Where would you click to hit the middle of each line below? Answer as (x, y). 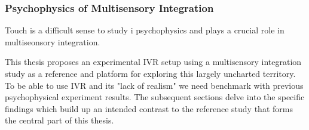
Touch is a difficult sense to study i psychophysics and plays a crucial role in (145, 30)
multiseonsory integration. (53, 41)
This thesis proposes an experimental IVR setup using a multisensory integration (153, 62)
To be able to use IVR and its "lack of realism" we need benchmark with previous (154, 85)
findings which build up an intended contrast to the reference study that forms (149, 108)
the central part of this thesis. (59, 120)
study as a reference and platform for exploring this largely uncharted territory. (150, 73)
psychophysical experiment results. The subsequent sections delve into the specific (155, 97)
